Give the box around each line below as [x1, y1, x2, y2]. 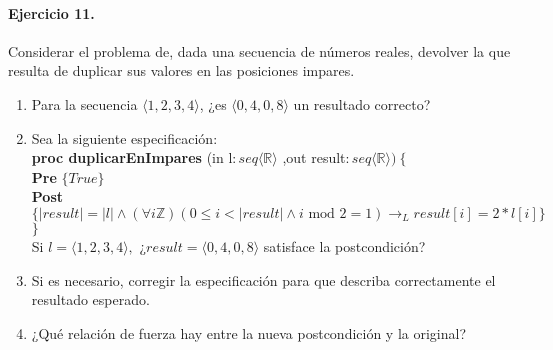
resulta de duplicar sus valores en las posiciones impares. [8, 60, 355, 81]
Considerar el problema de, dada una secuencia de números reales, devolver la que [8, 40, 511, 61]
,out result [282, 147, 346, 168]
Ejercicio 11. [8, 2, 95, 23]
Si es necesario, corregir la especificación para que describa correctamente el [31, 269, 496, 290]
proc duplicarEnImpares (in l [31, 147, 233, 168]
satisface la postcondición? [263, 235, 426, 256]
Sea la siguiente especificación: [31, 127, 218, 148]
